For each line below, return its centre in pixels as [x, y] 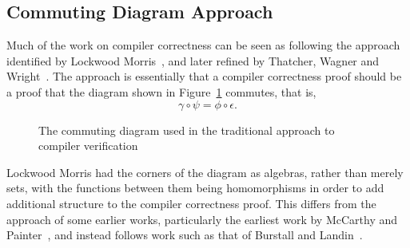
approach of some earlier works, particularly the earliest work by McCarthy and [202, 219]
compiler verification [88, 146]
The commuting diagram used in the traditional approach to [187, 130]
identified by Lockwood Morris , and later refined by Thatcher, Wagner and [193, 60]
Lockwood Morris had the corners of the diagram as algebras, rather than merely [205, 172]
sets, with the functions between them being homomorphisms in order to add [195, 188]
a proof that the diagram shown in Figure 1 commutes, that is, [161, 91]
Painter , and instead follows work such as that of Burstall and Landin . [185, 235]
